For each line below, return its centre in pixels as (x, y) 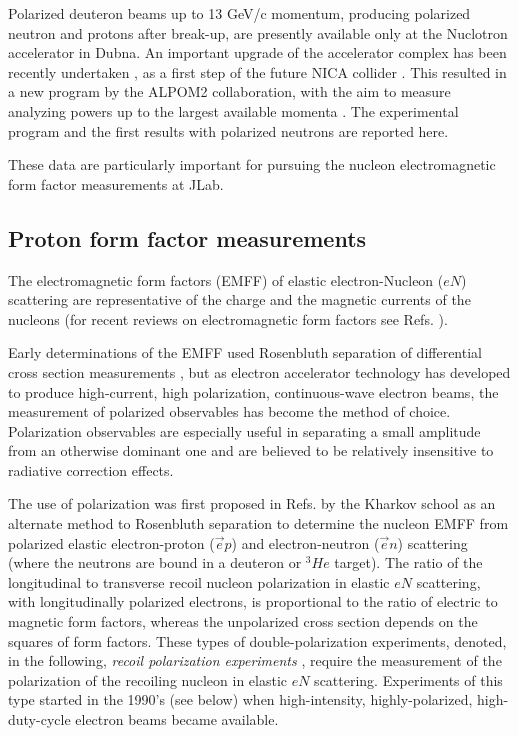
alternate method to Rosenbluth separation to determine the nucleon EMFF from (258, 523)
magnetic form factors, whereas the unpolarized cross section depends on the (243, 621)
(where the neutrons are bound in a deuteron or (155, 562)
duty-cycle (39, 719)
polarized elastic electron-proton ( (111, 542)
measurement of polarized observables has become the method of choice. (229, 411)
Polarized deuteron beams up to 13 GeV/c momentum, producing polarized (239, 13)
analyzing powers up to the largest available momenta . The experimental (233, 110)
